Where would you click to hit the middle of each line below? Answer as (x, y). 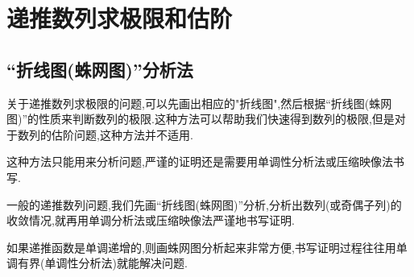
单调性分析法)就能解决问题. (116, 263)
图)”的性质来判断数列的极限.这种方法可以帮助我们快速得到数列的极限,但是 (201, 119)
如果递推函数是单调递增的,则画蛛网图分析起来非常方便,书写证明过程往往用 (201, 247)
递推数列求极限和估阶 (120, 18)
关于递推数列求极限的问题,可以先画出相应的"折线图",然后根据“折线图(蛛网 (199, 103)
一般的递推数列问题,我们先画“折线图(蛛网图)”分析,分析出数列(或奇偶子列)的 (204, 204)
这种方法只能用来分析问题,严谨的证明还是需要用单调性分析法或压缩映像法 (200, 161)
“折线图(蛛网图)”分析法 (100, 69)
